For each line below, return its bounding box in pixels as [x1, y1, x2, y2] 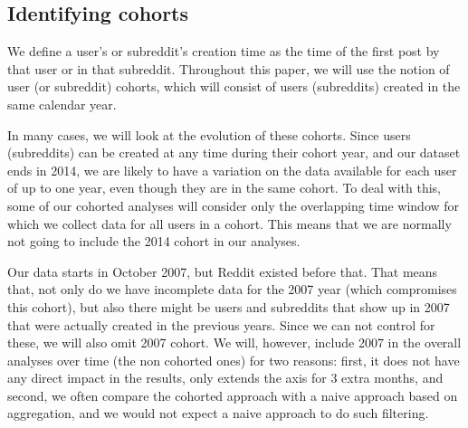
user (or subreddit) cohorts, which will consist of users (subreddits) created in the [7, 77, 461, 96]
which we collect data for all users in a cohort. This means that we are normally [7, 214, 452, 233]
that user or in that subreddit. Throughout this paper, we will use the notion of [7, 59, 450, 78]
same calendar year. [7, 94, 117, 113]
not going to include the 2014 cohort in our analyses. [7, 232, 301, 251]
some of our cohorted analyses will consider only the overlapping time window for [7, 195, 460, 214]
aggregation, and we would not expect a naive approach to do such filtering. [7, 404, 429, 423]
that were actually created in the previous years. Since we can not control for [7, 315, 435, 334]
